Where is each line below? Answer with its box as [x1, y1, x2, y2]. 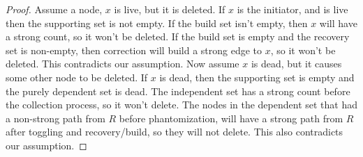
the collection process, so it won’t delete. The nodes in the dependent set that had [6, 97, 357, 112]
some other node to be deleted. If [6, 69, 148, 84]
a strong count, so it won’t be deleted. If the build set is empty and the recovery [6, 29, 350, 44]
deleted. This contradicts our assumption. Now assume [6, 56, 239, 71]
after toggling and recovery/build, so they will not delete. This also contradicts [6, 124, 343, 139]
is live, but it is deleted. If [114, 2, 225, 16]
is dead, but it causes [251, 56, 342, 71]
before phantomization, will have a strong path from [119, 110, 343, 125]
